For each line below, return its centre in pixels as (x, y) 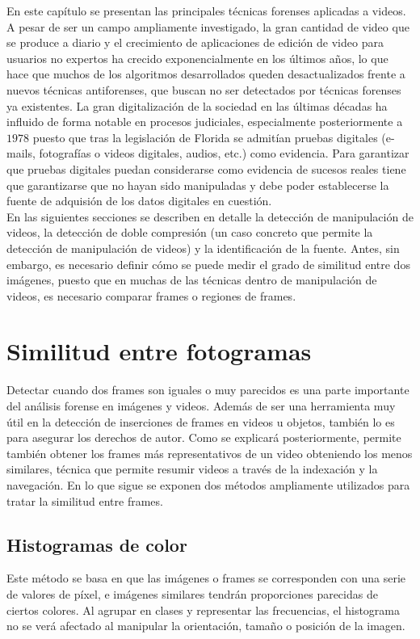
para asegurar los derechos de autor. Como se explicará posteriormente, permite (204, 437)
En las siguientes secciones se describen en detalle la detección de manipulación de (210, 216)
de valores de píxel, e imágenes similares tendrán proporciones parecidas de (192, 593)
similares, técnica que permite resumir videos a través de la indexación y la (192, 469)
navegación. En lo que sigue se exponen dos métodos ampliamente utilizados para (208, 484)
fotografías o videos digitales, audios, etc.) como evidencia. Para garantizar (224, 153)
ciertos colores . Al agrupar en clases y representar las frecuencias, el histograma (204, 610)
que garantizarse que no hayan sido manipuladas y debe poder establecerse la (198, 185)
